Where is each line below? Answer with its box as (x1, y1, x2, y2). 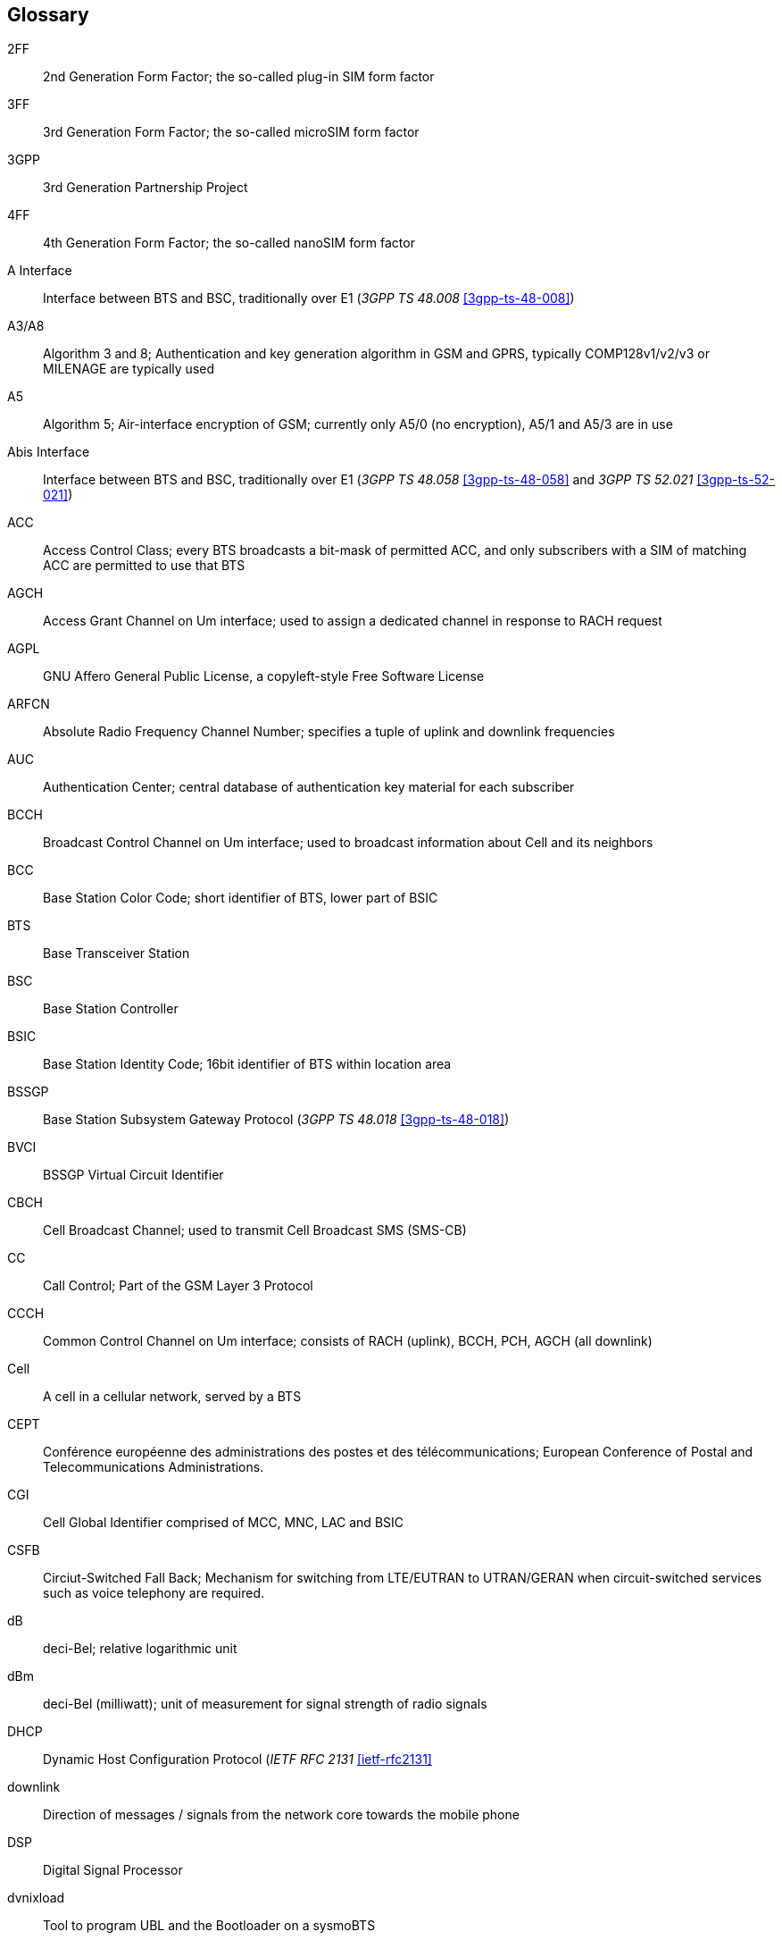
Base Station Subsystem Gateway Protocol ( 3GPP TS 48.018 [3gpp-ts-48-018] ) (43, 1112, 510, 1128)
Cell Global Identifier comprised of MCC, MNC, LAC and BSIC (43, 1515, 404, 1531)
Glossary (7, 4, 89, 26)
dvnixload (7, 1890, 65, 1906)
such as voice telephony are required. (43, 1585, 265, 1601)
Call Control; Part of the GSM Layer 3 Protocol (43, 1278, 313, 1294)
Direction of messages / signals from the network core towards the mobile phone (43, 1807, 520, 1823)
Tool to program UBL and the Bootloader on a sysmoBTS (43, 1918, 376, 1934)
